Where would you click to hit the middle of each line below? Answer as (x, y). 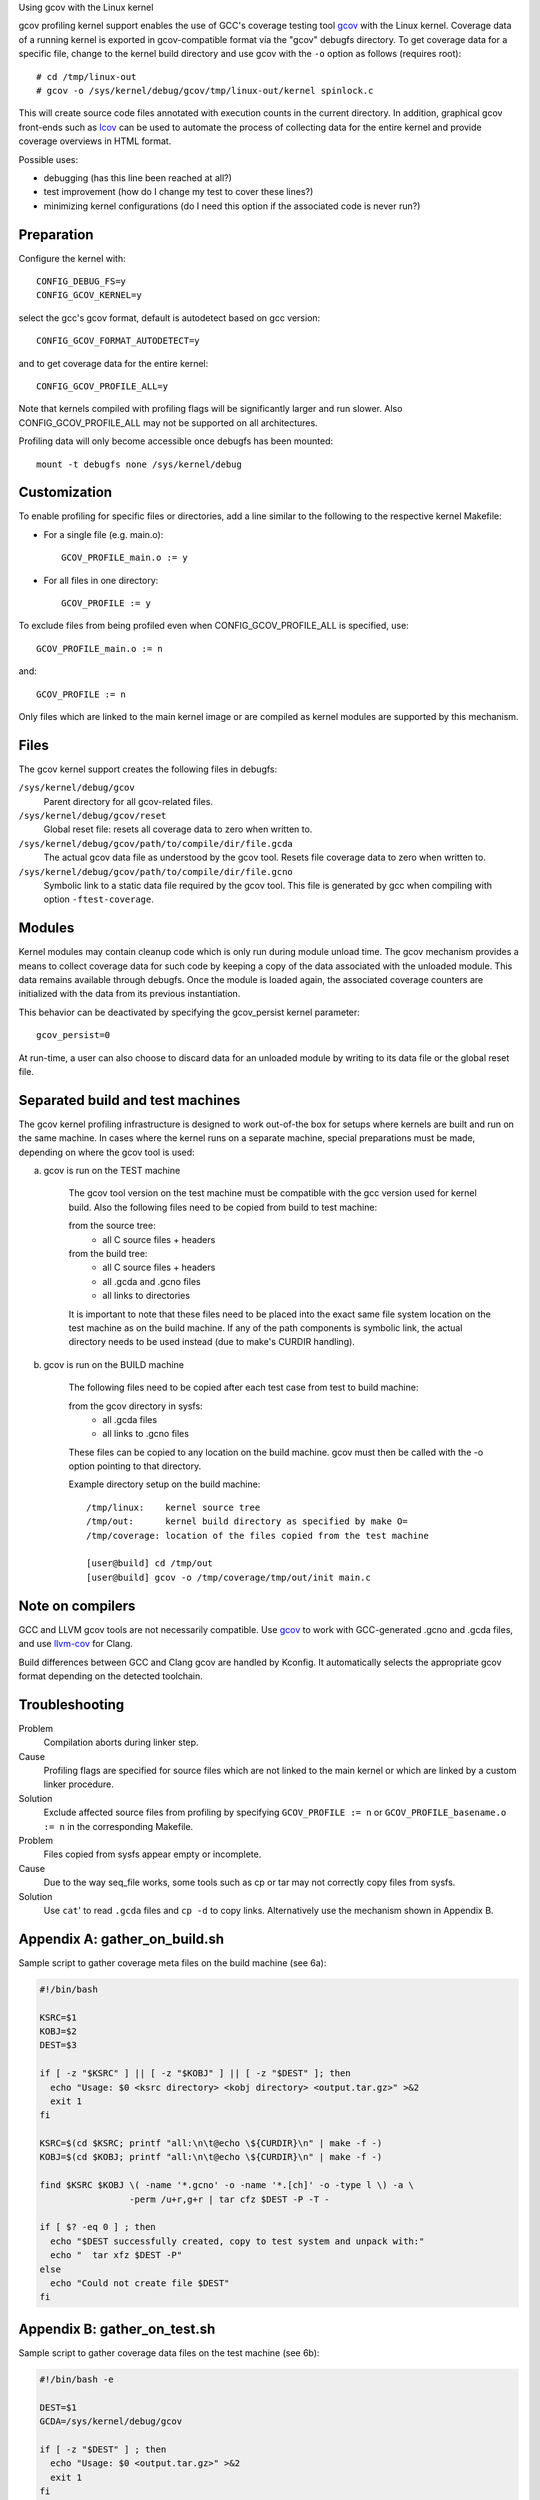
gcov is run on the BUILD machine (114, 1364)
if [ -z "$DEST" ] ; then (103, 2449)
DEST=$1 (58, 2407)
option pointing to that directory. (135, 1466)
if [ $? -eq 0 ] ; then (98, 2227)
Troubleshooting (71, 1704)
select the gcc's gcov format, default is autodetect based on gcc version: (169, 317)
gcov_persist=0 (73, 1035)
